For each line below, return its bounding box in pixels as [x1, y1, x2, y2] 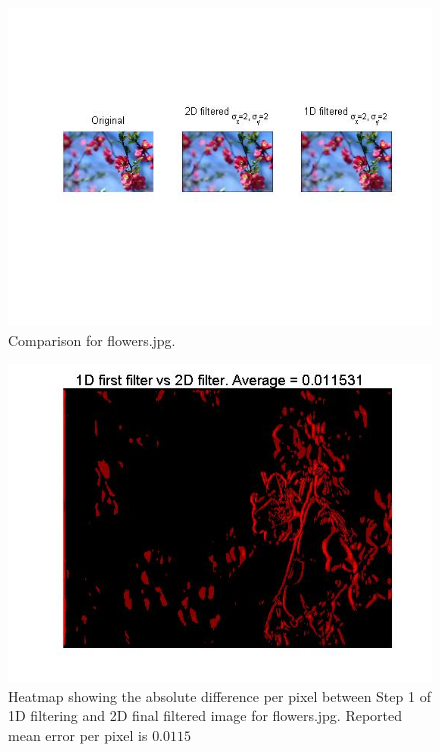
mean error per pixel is [8, 724, 148, 745]
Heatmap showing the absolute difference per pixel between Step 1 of [8, 685, 431, 706]
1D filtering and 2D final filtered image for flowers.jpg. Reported [8, 705, 403, 726]
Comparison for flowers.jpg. [8, 329, 176, 350]
